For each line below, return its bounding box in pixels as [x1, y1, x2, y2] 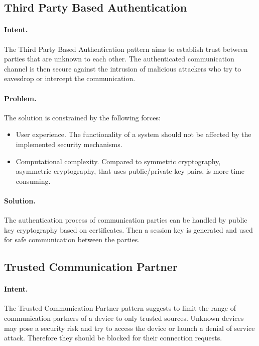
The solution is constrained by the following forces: [4, 112, 161, 122]
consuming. [16, 175, 51, 186]
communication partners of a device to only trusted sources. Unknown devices [4, 313, 244, 323]
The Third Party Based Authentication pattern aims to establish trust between [4, 43, 248, 54]
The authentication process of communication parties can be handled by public [4, 215, 247, 225]
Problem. [4, 93, 37, 103]
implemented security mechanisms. [16, 139, 122, 149]
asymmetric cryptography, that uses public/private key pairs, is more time [16, 166, 245, 176]
